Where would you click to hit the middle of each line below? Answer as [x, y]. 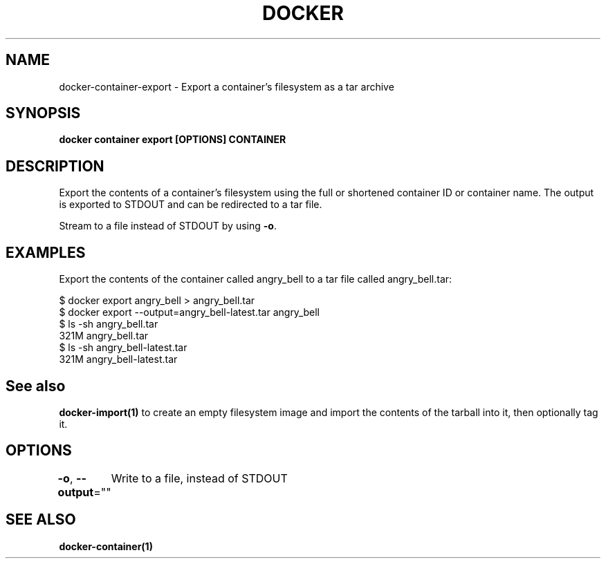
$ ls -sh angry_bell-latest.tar [123, 348]
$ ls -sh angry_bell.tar [109, 324]
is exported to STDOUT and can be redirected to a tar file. [191, 205]
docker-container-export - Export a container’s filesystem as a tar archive [227, 86]
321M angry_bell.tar [104, 336]
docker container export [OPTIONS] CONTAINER [173, 140]
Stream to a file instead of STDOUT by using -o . [168, 226]
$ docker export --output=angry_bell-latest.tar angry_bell [190, 312]
